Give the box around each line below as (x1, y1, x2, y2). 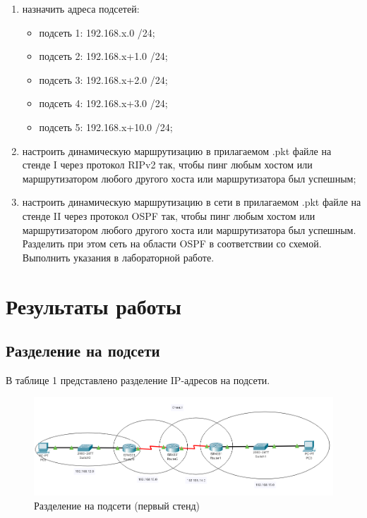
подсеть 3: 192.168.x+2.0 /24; (39, 72, 168, 87)
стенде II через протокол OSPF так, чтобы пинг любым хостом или (22, 208, 315, 223)
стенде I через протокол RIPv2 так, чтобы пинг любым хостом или (22, 157, 313, 172)
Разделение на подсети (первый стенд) (34, 498, 200, 512)
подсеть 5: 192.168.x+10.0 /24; (39, 119, 173, 134)
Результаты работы (6, 291, 181, 320)
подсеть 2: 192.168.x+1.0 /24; (39, 49, 168, 63)
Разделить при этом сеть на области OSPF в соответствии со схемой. (22, 236, 322, 251)
